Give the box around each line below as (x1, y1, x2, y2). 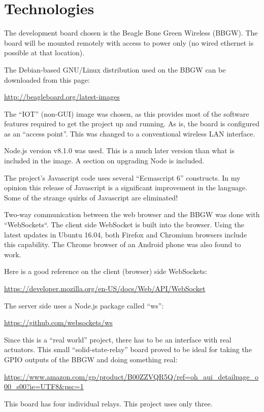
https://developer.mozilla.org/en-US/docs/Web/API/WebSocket (4, 283, 206, 293)
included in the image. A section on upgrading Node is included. (4, 155, 205, 166)
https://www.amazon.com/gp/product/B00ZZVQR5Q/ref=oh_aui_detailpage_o (4, 371, 259, 382)
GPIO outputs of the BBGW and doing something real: (4, 354, 178, 364)
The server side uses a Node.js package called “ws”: (4, 300, 164, 311)
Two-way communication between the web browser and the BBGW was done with (4, 209, 260, 220)
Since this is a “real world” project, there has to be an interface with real (4, 334, 232, 345)
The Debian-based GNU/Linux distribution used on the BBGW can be (4, 64, 226, 75)
